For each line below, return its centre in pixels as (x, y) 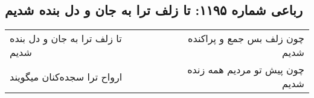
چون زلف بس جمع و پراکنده (246, 38)
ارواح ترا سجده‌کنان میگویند (66, 76)
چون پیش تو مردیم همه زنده (246, 70)
